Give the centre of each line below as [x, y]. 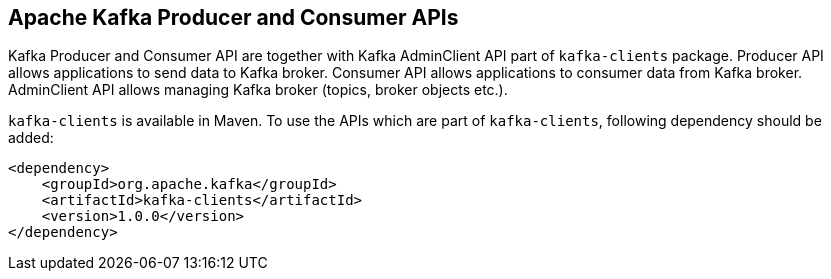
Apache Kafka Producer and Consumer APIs [233, 17]
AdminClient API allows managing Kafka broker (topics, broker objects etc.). [258, 90]
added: [31, 138]
